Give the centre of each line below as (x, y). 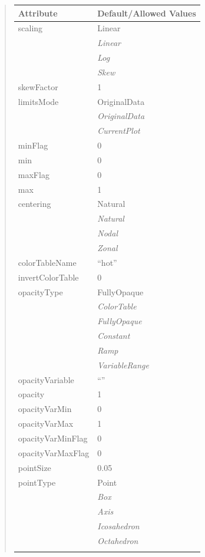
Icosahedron (118, 526)
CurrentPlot (119, 131)
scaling (30, 28)
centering (34, 204)
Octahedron (118, 540)
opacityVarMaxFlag (54, 452)
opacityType (40, 291)
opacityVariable (46, 379)
